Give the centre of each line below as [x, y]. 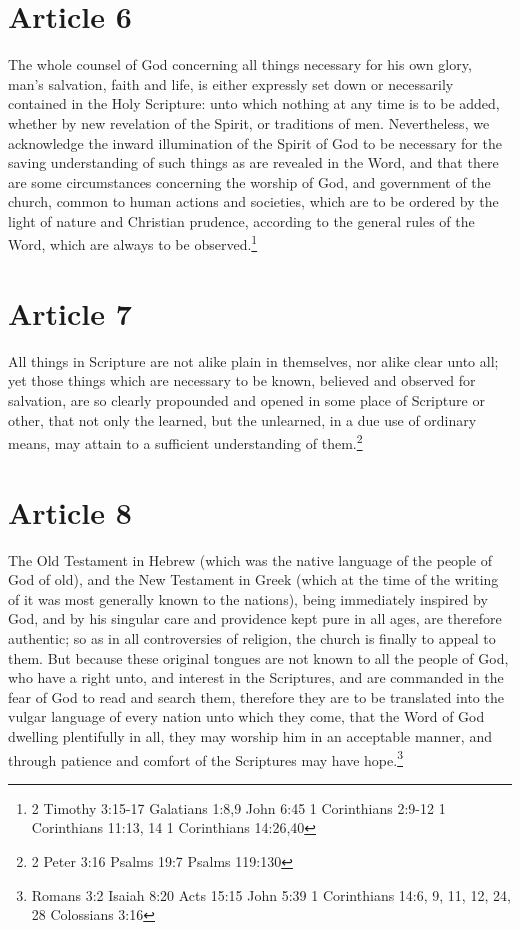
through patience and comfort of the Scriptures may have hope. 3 [205, 758]
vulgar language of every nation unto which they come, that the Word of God [246, 716]
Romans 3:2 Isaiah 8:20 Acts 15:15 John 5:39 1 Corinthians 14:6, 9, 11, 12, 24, [271, 894]
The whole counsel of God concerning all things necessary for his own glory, [240, 64]
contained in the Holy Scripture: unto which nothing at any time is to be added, [254, 103]
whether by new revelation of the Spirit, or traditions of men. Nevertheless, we [249, 122]
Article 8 [70, 511]
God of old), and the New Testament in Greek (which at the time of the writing [253, 579]
